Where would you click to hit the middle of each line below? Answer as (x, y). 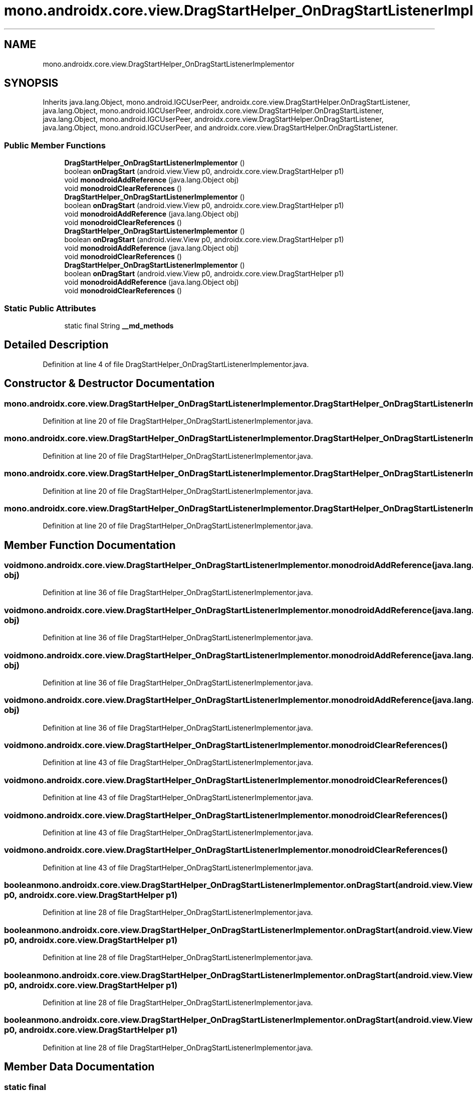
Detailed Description (56, 345)
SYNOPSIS (31, 83)
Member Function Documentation (90, 545)
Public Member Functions (55, 145)
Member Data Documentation (79, 1067)
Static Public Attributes (50, 308)
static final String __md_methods (119, 325)
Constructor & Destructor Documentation (109, 384)
